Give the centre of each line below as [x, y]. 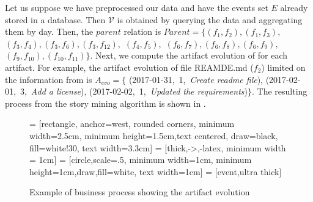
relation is [142, 31]
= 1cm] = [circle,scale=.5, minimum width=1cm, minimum [141, 160]
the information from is [49, 79]
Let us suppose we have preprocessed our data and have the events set [137, 7]
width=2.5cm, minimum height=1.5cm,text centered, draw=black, [154, 135]
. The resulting [279, 91]
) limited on [283, 67]
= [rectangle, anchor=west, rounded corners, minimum [132, 124]
